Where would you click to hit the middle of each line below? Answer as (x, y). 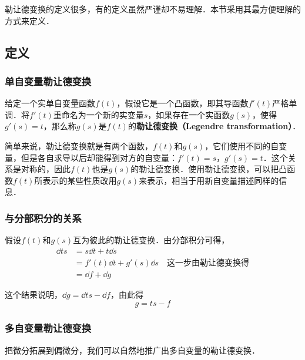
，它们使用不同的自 (242, 145)
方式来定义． (29, 20)
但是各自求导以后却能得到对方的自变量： (99, 157)
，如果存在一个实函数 (189, 114)
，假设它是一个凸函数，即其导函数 (182, 103)
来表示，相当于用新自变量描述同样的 (209, 180)
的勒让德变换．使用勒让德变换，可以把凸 (209, 169)
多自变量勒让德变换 (48, 328)
